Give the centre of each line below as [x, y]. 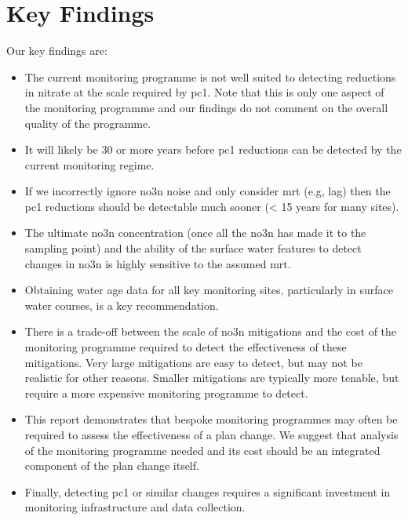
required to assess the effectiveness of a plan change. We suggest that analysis [211, 435]
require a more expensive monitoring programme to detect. [166, 393]
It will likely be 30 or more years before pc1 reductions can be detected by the [213, 149]
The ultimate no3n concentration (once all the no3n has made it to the [195, 233]
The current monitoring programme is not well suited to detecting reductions [210, 76]
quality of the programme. [88, 123]
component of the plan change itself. [112, 465]
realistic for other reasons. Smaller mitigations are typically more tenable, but [212, 378]
